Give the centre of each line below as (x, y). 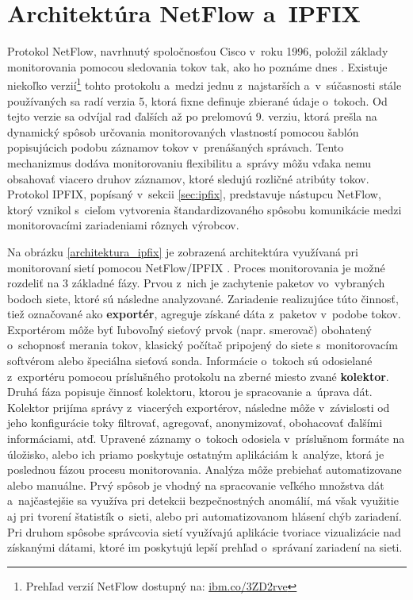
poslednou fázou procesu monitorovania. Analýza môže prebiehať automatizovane (205, 469)
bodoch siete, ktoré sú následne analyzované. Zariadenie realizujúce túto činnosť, (203, 298)
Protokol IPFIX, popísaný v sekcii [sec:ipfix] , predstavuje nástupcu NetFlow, (194, 194)
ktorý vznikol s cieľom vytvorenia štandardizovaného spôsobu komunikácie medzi (205, 209)
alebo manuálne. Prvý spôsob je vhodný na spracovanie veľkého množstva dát (196, 485)
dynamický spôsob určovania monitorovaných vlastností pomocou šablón (183, 131)
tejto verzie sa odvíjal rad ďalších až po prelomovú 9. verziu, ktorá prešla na (192, 116)
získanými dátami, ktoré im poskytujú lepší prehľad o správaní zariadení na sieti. (205, 547)
